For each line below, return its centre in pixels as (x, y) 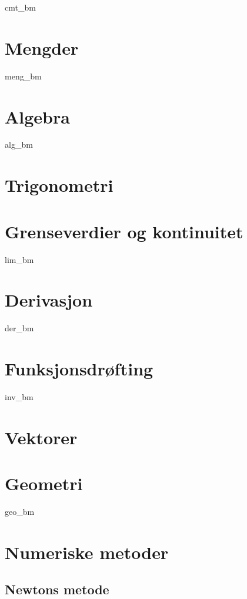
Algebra (37, 116)
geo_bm (20, 512)
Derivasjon (49, 300)
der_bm (19, 328)
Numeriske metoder (87, 552)
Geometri (44, 483)
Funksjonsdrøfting (79, 369)
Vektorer (41, 437)
